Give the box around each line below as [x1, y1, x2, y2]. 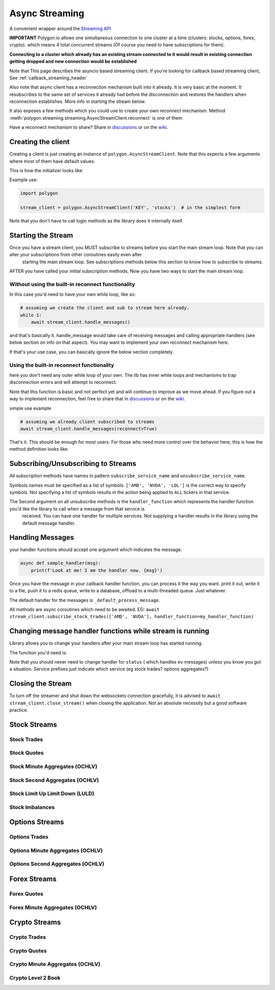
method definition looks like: [9, 446, 69, 452]
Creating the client [9, 137, 70, 146]
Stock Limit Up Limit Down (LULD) [9, 790, 94, 797]
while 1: [20, 312, 42, 318]
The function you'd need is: [9, 649, 67, 655]
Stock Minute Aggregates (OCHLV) [9, 763, 98, 770]
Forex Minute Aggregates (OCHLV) [9, 904, 97, 911]
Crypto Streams [9, 918, 61, 927]
